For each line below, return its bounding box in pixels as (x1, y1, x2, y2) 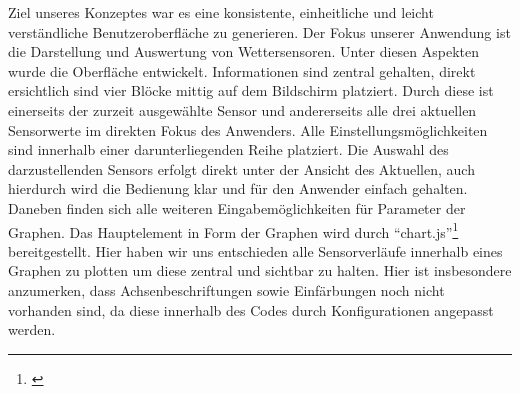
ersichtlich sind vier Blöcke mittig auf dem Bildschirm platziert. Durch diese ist (8, 80, 494, 101)
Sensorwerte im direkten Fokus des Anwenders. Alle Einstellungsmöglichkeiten (8, 119, 488, 140)
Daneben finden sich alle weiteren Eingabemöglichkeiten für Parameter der (8, 197, 466, 218)
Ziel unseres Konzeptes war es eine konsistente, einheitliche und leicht (8, 2, 434, 22)
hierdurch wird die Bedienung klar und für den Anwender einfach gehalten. (8, 178, 468, 199)
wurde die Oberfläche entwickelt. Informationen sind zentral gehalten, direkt (8, 60, 476, 81)
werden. (8, 319, 56, 340)
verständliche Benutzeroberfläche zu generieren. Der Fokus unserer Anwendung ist (8, 21, 511, 42)
